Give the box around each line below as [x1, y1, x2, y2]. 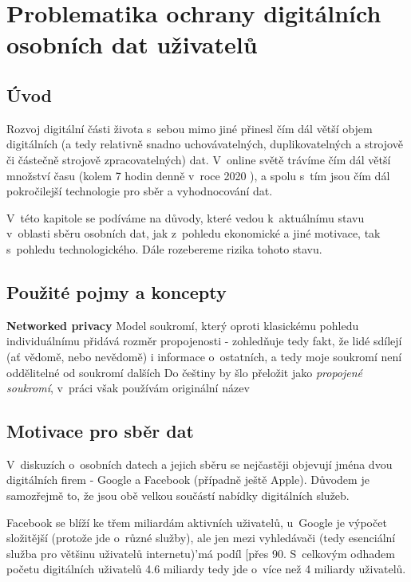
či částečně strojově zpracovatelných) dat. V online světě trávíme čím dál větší [6, 151, 391, 167]
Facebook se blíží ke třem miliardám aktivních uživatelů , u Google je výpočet [6, 513, 387, 530]
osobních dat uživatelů [6, 28, 258, 61]
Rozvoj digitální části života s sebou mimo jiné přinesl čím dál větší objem [6, 120, 373, 136]
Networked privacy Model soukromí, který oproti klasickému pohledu [6, 317, 359, 333]
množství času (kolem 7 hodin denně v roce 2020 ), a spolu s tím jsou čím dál [6, 167, 390, 183]
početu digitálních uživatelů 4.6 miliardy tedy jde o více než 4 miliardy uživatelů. [6, 560, 406, 577]
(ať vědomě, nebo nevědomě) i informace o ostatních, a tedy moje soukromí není [6, 348, 402, 364]
